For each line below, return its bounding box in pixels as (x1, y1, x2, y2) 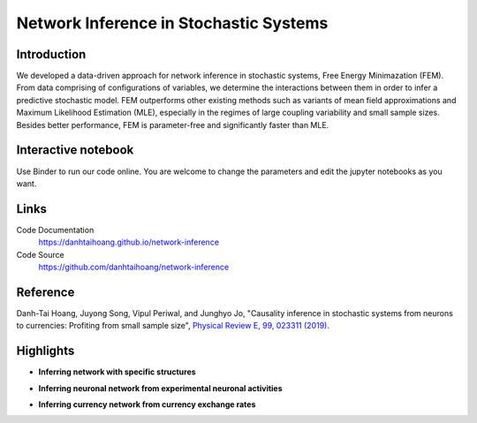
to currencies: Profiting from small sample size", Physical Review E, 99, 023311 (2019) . (16, 321, 330, 331)
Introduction (16, 47, 87, 62)
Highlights (16, 344, 75, 359)
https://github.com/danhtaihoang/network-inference (38, 261, 230, 272)
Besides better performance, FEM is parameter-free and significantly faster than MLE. (16, 119, 329, 130)
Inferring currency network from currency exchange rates (38, 398, 256, 410)
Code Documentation (16, 224, 95, 235)
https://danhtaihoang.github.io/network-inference (38, 237, 220, 247)
